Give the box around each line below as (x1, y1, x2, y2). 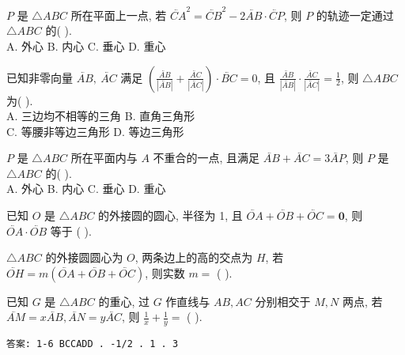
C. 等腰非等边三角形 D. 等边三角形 (6, 123, 184, 139)
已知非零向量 (6, 69, 73, 85)
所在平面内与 (70, 149, 138, 166)
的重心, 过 (98, 293, 150, 309)
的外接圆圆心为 (45, 249, 123, 266)
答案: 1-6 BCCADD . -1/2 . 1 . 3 (6, 338, 179, 350)
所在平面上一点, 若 (70, 6, 167, 23)
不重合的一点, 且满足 (153, 149, 260, 166)
